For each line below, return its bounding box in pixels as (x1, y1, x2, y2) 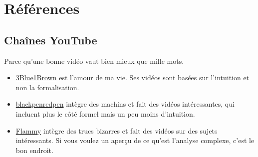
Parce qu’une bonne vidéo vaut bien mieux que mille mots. (4, 55, 184, 66)
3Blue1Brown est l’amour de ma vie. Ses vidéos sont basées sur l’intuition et (15, 72, 250, 83)
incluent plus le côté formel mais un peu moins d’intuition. (15, 108, 195, 119)
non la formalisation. (15, 82, 79, 92)
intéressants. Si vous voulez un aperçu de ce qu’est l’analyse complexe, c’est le (15, 135, 255, 146)
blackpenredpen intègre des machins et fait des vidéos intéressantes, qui (15, 99, 235, 109)
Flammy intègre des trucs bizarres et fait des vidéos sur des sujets (15, 125, 218, 136)
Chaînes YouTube (4, 32, 97, 47)
